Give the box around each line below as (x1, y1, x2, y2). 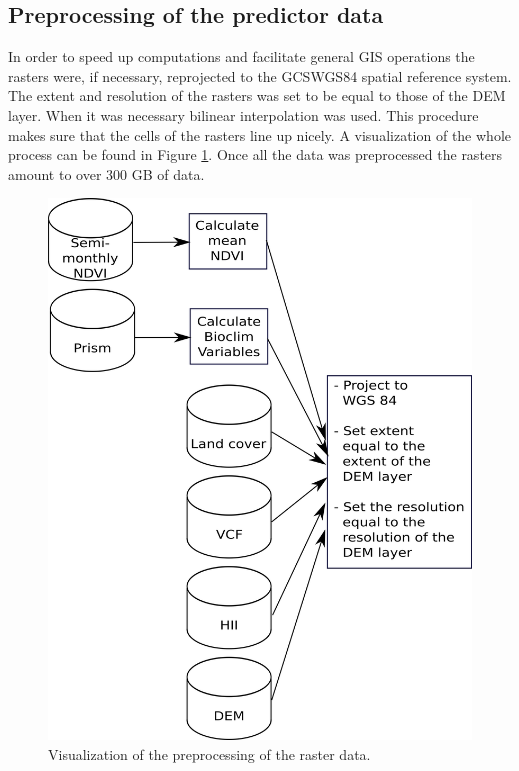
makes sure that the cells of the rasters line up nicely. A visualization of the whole (8, 124, 511, 145)
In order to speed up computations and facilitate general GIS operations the (8, 46, 475, 67)
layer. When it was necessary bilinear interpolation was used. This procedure (8, 104, 479, 125)
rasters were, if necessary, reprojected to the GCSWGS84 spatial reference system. (8, 65, 512, 86)
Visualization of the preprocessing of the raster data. (48, 743, 371, 764)
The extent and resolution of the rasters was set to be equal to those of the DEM (8, 85, 506, 106)
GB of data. (131, 163, 205, 184)
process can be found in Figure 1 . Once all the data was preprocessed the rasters (8, 144, 503, 165)
